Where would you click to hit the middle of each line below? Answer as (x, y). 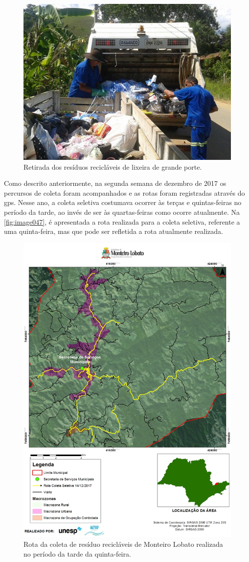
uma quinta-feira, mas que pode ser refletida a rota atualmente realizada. (113, 231)
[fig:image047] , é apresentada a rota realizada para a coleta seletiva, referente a (122, 221)
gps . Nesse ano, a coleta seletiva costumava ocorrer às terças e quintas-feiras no (123, 202)
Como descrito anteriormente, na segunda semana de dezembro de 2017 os (115, 183)
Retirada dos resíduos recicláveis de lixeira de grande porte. (113, 166)
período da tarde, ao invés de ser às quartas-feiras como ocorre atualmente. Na (122, 212)
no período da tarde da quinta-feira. (77, 553)
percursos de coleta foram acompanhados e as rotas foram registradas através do (124, 192)
